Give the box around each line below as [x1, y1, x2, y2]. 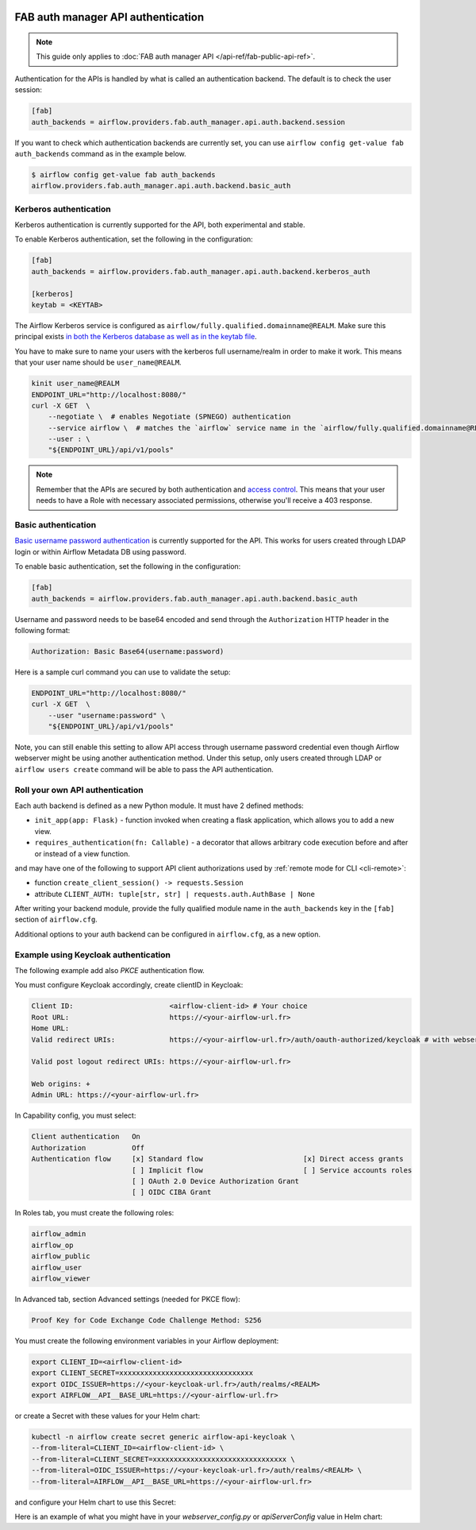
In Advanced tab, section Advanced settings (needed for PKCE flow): [14, 1294, 241, 1304]
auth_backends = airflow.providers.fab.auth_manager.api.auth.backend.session [31, 118, 345, 126]
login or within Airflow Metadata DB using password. [14, 547, 186, 556]
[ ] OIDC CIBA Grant [131, 1188, 212, 1197]
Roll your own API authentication [14, 784, 144, 795]
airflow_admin [31, 1230, 86, 1238]
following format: [14, 625, 71, 635]
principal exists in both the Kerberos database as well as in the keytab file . [14, 332, 257, 342]
